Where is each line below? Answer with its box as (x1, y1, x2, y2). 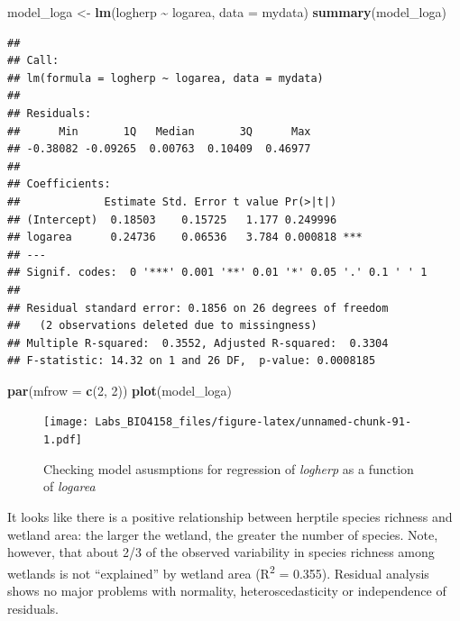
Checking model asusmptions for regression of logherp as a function (43, 459, 414, 478)
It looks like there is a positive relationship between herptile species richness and (7, 507, 453, 525)
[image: (43, 416, 89, 429)
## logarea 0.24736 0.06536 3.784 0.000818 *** (7, 231, 363, 244)
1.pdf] (43, 434, 82, 447)
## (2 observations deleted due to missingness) (7, 319, 317, 333)
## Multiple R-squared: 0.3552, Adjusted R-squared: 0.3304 (7, 336, 389, 350)
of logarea (43, 477, 96, 496)
